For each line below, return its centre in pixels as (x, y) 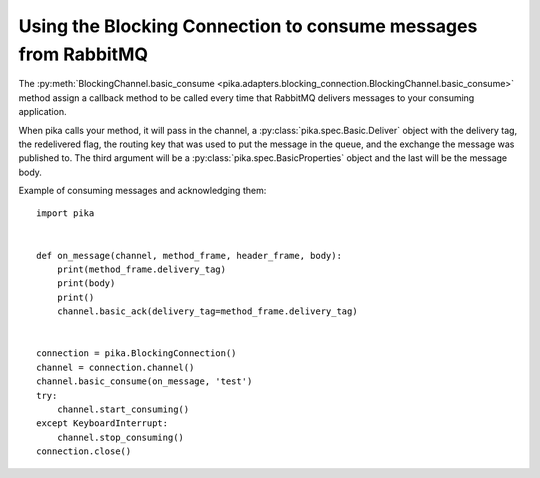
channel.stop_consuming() (120, 437)
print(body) (86, 283)
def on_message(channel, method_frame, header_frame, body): (189, 255)
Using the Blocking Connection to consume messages (248, 26)
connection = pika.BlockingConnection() (136, 353)
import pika (65, 213)
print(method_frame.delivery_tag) (141, 269)
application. (42, 112)
